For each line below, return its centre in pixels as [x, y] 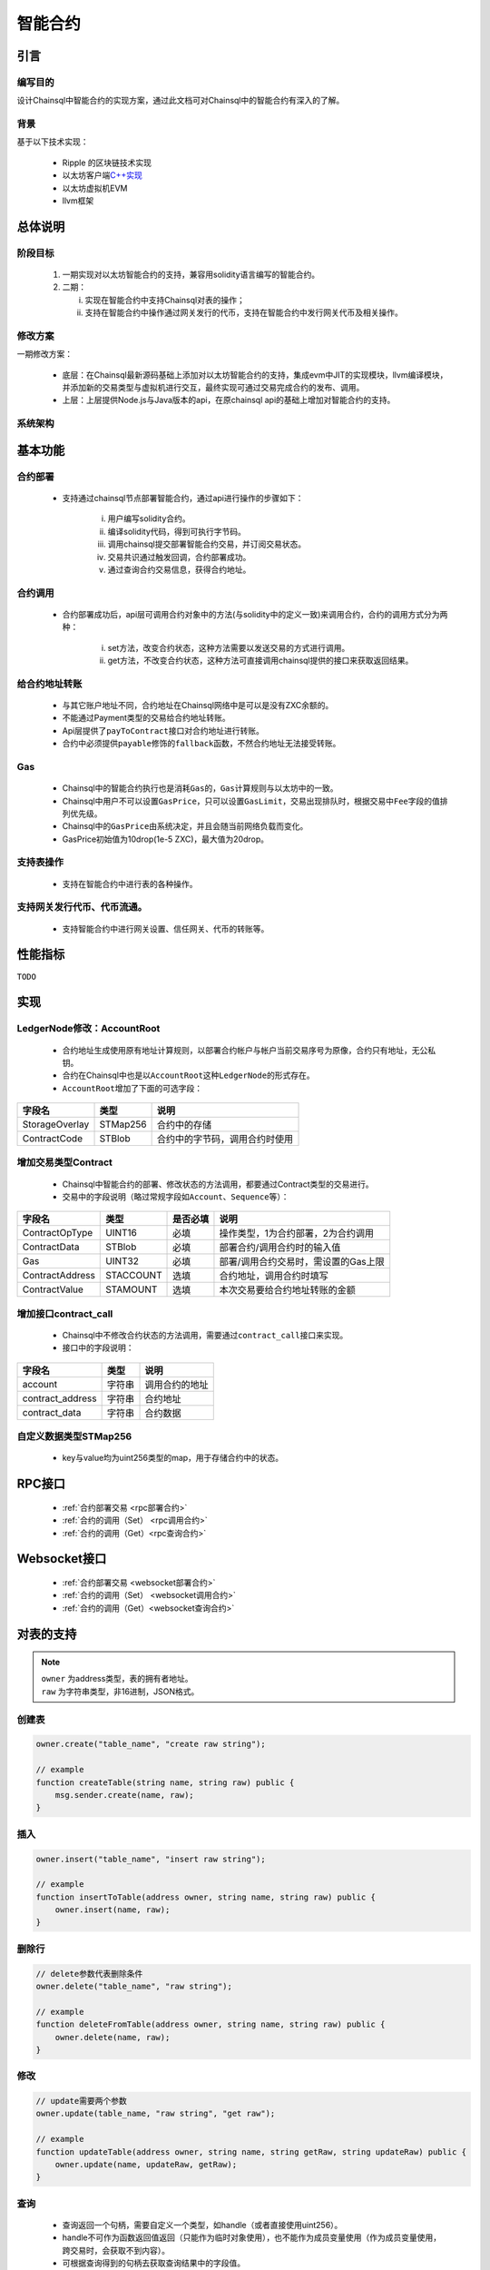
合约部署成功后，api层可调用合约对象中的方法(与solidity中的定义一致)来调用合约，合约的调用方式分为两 [255, 614]
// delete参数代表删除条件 [89, 1974]
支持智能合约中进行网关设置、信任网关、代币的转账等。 [166, 928]
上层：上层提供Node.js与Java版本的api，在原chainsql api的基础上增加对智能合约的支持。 [229, 400]
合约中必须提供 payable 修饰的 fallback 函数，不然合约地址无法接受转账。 [201, 744]
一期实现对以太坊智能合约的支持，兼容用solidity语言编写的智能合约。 [191, 274]
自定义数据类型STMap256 [74, 1436]
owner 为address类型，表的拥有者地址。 [118, 1679]
